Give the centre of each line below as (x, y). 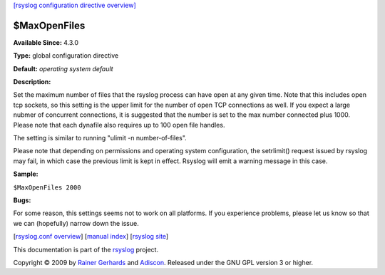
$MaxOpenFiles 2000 (47, 187)
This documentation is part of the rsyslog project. (86, 249)
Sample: (26, 174)
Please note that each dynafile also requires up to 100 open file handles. (119, 125)
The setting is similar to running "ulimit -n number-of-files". (100, 138)
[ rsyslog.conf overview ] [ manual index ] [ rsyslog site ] (91, 237)
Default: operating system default (63, 68)
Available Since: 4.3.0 (46, 42)
